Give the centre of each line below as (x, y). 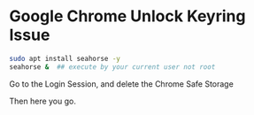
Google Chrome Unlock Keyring (127, 16)
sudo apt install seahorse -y (65, 58)
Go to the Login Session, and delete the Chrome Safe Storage (122, 84)
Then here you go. (43, 101)
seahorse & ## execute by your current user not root (112, 67)
